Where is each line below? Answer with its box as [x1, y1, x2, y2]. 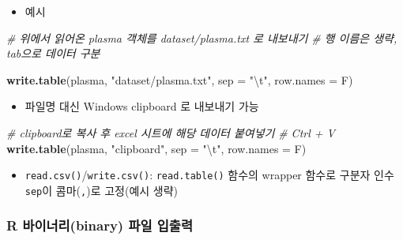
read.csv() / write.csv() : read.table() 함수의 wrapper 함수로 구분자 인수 [24, 167, 394, 183]
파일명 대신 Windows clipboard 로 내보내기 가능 [24, 98, 259, 114]
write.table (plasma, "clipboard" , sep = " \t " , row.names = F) [6, 140, 307, 156]
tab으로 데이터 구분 [6, 45, 100, 62]
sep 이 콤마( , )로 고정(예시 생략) [24, 182, 179, 198]
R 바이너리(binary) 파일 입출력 [6, 216, 193, 235]
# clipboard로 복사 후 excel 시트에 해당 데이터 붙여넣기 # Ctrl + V [6, 124, 335, 141]
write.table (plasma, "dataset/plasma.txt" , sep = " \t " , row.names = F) [6, 71, 353, 88]
